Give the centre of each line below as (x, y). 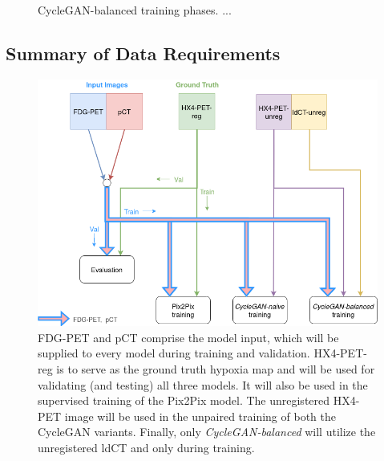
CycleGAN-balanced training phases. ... (135, 10)
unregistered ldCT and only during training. (146, 447)
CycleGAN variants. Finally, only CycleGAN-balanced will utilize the (207, 432)
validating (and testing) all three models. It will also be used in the (203, 384)
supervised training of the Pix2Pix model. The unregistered (184, 400)
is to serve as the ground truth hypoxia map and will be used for (216, 369)
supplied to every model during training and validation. (174, 353)
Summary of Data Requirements (143, 53)
